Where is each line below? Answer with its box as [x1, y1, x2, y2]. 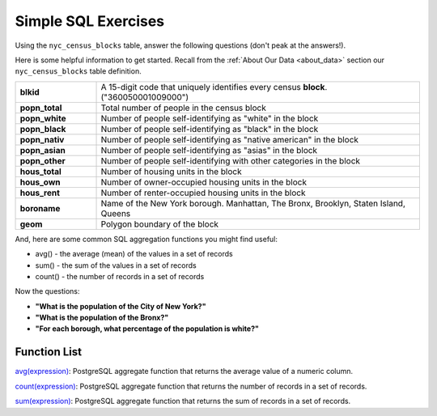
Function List [15, 345, 83, 359]
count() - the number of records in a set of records [35, 271, 205, 281]
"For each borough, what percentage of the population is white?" [35, 324, 259, 333]
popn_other [19, 155, 66, 166]
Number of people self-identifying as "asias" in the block [100, 144, 318, 155]
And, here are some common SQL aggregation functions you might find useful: [15, 234, 278, 244]
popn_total [19, 102, 62, 113]
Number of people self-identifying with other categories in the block [100, 155, 360, 166]
